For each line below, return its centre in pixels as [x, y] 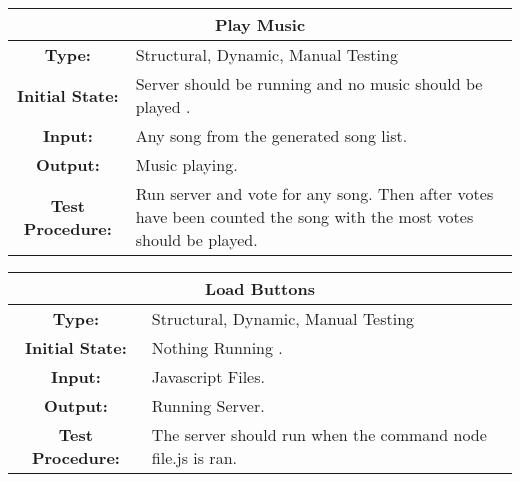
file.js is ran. [194, 457]
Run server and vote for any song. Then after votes [314, 193]
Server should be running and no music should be [309, 83]
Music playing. [186, 164]
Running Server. [208, 405]
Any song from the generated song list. [271, 135]
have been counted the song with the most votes [304, 216]
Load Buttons [260, 288]
